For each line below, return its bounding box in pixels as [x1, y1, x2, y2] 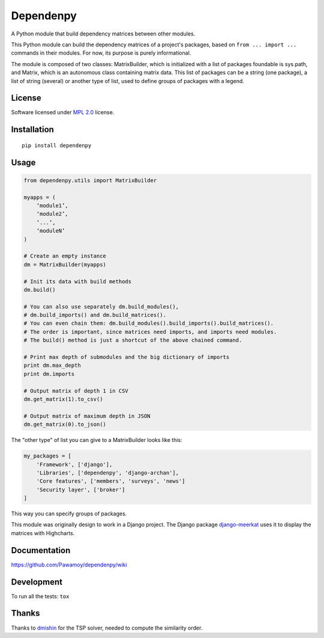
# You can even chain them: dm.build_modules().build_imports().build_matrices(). [23, 320, 274, 327]
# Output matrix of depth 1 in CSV [23, 387, 128, 394]
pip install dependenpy [22, 142, 92, 149]
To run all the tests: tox [11, 592, 70, 600]
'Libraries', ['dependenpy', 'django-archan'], [36, 469, 179, 476]
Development [11, 577, 63, 587]
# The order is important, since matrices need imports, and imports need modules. [23, 328, 277, 335]
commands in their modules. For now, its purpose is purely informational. [11, 49, 191, 57]
